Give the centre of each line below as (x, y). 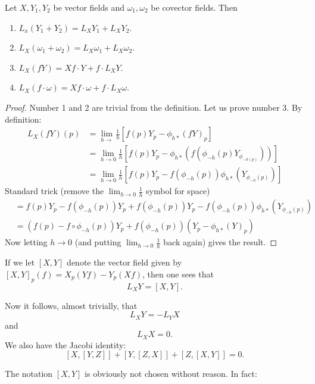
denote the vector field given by (124, 262)
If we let (20, 262)
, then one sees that (178, 274)
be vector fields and (89, 7)
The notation (29, 374)
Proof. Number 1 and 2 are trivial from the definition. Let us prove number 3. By (154, 107)
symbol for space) (178, 191)
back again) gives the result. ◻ (220, 242)
